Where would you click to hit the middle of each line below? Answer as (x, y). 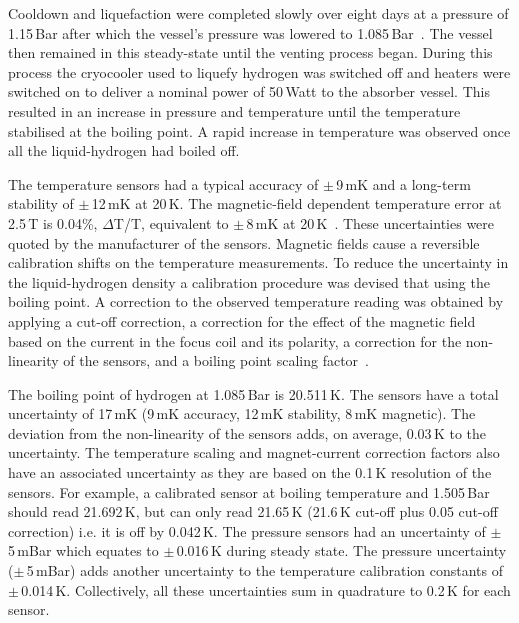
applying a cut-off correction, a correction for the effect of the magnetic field (242, 320)
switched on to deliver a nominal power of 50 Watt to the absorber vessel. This (249, 91)
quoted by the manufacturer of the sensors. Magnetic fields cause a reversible (244, 242)
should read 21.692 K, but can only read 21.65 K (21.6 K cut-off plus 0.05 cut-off (253, 511)
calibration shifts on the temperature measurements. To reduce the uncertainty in (258, 262)
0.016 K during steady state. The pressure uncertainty (341, 550)
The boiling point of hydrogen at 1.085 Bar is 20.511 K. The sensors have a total (253, 393)
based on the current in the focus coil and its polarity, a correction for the (235, 340)
